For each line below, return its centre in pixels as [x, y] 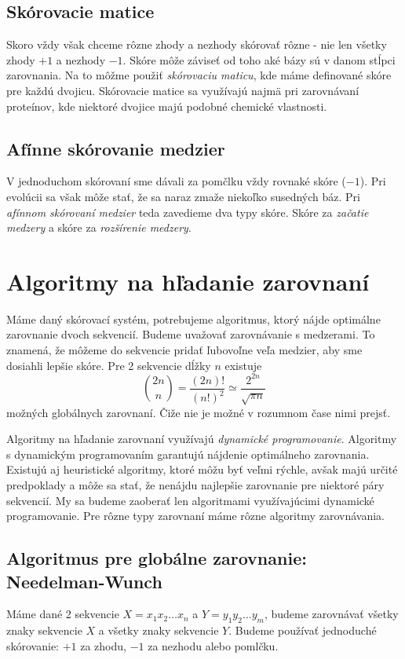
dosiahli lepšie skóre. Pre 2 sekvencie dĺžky [109, 365]
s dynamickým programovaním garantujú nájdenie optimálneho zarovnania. [188, 454]
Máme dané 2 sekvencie [63, 614]
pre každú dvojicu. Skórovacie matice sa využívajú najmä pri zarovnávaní [183, 90]
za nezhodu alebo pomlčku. [213, 645]
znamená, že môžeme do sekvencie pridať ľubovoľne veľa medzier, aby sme [184, 350]
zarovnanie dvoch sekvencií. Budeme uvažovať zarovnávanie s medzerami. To [191, 334]
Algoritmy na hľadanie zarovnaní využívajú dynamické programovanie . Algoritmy [202, 439]
